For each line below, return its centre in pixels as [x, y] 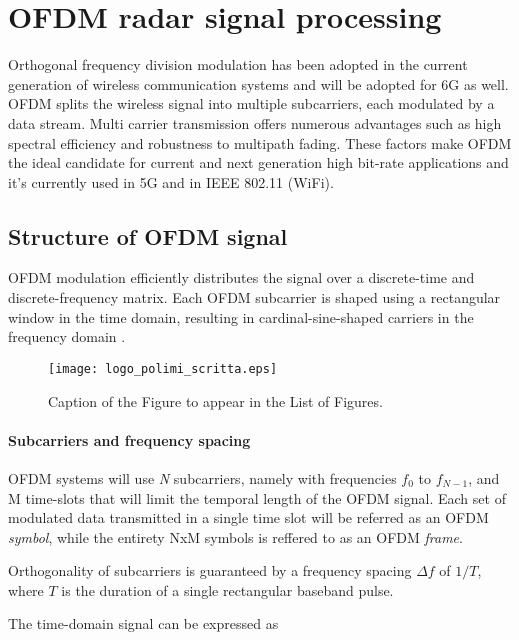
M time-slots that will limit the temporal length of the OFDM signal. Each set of [257, 497]
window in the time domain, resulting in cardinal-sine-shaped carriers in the [241, 316]
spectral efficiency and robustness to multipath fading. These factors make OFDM [260, 142]
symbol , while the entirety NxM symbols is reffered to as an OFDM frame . [235, 536]
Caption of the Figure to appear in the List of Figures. [215, 400]
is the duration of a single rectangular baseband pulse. [227, 589]
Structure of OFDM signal [148, 235]
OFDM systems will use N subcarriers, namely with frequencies [202, 477]
